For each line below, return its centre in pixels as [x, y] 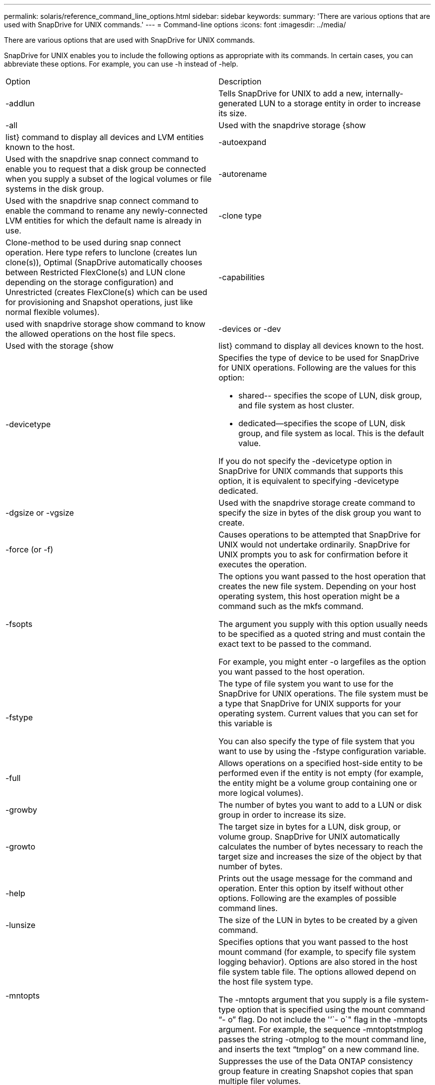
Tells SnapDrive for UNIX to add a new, [291, 93]
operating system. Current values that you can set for [318, 713]
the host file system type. [266, 982]
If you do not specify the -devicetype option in [305, 461]
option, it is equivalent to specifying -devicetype [309, 481]
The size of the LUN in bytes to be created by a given [318, 920]
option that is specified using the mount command [331, 1009]
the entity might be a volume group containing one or [318, 783]
